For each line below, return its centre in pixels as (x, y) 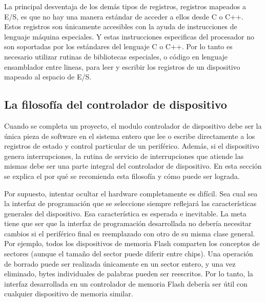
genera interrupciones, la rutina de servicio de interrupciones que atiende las (124, 156)
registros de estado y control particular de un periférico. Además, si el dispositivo (132, 146)
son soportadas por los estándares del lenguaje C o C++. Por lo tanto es (118, 46)
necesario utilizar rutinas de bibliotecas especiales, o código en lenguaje (116, 56)
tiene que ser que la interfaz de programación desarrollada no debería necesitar (128, 223)
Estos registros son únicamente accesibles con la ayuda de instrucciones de (121, 26)
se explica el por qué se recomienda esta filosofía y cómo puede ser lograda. (122, 176)
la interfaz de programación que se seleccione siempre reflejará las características (130, 203)
